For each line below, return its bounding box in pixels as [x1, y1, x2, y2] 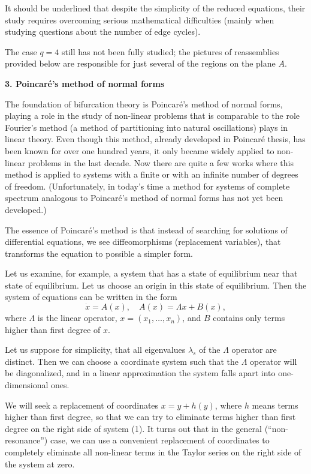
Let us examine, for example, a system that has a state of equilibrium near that [5, 267, 298, 280]
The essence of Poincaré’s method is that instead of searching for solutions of [5, 223, 288, 236]
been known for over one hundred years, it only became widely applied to [5, 144, 274, 157]
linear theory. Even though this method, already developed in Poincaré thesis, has [5, 133, 306, 145]
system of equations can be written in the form [5, 290, 177, 303]
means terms [252, 398, 298, 411]
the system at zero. [5, 457, 75, 470]
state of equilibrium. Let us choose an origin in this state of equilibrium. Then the [5, 278, 307, 291]
